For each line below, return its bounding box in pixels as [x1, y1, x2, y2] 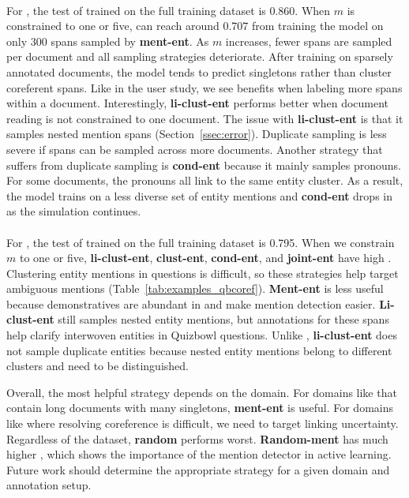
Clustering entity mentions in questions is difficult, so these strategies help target [6, 264, 399, 281]
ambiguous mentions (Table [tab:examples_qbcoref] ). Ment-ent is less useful [6, 280, 384, 297]
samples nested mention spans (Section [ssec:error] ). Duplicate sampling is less [6, 125, 387, 142]
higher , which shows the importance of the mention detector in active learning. [6, 446, 392, 462]
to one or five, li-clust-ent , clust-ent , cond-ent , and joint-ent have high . [19, 249, 392, 266]
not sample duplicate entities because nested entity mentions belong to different [6, 342, 392, 358]
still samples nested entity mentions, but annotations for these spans [58, 311, 389, 328]
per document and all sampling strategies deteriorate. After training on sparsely [6, 48, 393, 65]
